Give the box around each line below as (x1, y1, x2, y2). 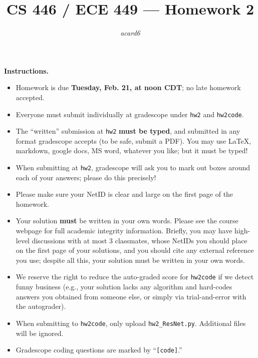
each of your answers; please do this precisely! (16, 172, 156, 182)
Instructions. (4, 65, 49, 76)
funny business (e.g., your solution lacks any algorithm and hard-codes (16, 281, 232, 292)
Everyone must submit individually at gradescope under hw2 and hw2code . (16, 109, 244, 119)
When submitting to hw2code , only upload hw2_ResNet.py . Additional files (16, 317, 246, 328)
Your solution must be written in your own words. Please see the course (16, 215, 238, 226)
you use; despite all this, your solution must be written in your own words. (16, 254, 245, 265)
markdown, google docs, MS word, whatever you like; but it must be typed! (16, 145, 248, 156)
